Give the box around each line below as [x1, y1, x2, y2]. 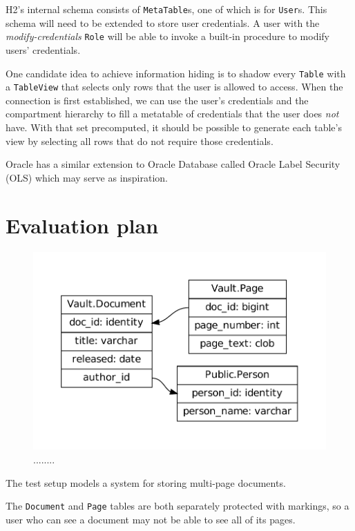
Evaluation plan [6, 211, 159, 239]
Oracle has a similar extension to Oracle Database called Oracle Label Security [6, 157, 340, 171]
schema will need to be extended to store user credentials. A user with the [6, 15, 320, 30]
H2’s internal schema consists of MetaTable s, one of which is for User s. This [6, 2, 327, 16]
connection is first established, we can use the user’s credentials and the [6, 93, 309, 107]
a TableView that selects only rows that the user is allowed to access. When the [6, 79, 343, 94]
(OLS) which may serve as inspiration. [6, 170, 169, 184]
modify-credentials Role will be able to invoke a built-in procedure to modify [6, 29, 330, 44]
